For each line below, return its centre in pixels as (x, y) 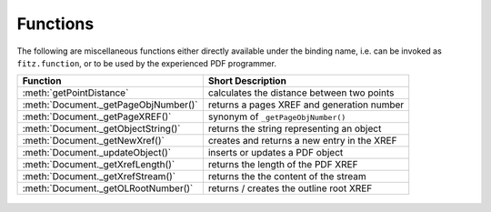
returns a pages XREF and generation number (306, 105)
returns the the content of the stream (287, 177)
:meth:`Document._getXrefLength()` (99, 165)
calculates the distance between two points (301, 93)
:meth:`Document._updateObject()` (97, 153)
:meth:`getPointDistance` (75, 93)
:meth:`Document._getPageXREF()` (97, 116)
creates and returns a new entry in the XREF (302, 141)
